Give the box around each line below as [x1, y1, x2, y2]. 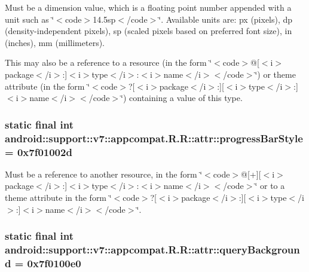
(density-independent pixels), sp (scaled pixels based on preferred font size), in [5, 25, 292, 37]
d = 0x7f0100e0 [5, 255, 81, 270]
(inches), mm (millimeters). [5, 36, 105, 48]
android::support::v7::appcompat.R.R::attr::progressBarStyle [5, 130, 303, 145]
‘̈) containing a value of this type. [121, 91, 243, 104]
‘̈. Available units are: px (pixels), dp [158, 13, 293, 25]
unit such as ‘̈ [5, 13, 54, 25]
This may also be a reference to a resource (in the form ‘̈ [5, 56, 212, 69]
